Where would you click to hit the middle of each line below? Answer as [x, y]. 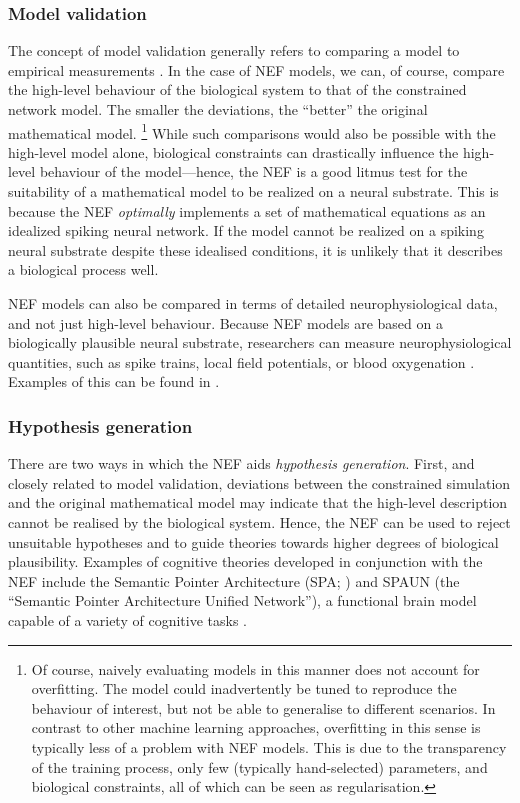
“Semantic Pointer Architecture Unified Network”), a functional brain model [242, 600]
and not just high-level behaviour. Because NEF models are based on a [225, 322]
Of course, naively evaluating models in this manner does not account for [255, 668]
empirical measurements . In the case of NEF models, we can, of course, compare [256, 69]
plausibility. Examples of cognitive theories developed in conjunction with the [245, 561]
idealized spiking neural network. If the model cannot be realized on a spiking [246, 230]
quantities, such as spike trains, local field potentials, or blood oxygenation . [241, 361]
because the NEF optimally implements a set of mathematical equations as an [247, 210]
